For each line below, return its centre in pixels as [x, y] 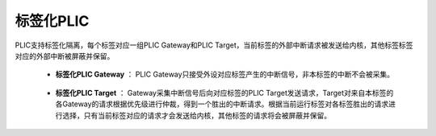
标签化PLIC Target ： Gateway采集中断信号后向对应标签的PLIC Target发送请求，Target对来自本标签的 [224, 93]
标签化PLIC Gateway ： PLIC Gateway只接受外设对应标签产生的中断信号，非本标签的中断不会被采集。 [225, 74]
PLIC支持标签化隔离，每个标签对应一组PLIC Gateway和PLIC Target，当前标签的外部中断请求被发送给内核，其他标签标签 [214, 45]
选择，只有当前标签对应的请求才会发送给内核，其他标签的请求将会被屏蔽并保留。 [196, 115]
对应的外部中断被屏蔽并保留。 [65, 56]
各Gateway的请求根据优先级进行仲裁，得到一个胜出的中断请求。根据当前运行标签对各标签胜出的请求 [222, 104]
